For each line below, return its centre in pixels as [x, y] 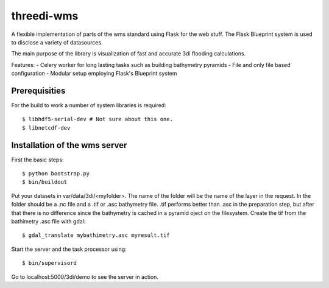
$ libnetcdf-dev [46, 128]
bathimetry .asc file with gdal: [48, 222]
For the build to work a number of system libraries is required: [89, 105]
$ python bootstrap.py [56, 174]
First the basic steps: [37, 160]
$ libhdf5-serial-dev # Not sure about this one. [98, 119]
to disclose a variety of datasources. [57, 42]
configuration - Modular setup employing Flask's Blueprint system [94, 74]
